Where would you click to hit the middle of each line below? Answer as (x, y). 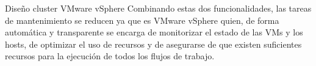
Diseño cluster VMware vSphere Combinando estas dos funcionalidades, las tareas (158, 8)
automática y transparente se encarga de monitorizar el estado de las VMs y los (154, 32)
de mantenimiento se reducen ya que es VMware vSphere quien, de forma (142, 20)
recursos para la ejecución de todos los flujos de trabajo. (110, 56)
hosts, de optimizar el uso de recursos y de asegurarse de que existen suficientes (153, 44)
